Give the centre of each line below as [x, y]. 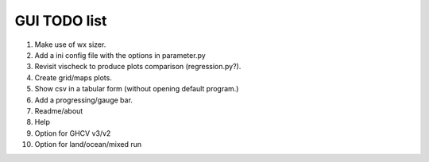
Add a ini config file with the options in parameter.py [120, 55]
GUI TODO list [61, 21]
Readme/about [59, 110]
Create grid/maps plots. [73, 77]
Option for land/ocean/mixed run [88, 145]
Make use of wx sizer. [70, 44]
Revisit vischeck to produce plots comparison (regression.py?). [138, 67]
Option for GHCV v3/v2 [73, 133]
